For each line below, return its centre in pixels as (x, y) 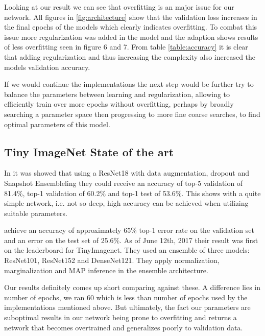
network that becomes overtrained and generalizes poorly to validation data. (124, 327)
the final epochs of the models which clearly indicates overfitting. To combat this (131, 27)
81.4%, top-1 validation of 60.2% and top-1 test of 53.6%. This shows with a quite (132, 193)
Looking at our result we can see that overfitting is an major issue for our (119, 7)
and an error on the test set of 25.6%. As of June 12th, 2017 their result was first (131, 240)
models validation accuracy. (47, 67)
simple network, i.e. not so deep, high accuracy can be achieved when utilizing (126, 203)
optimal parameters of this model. (57, 124)
